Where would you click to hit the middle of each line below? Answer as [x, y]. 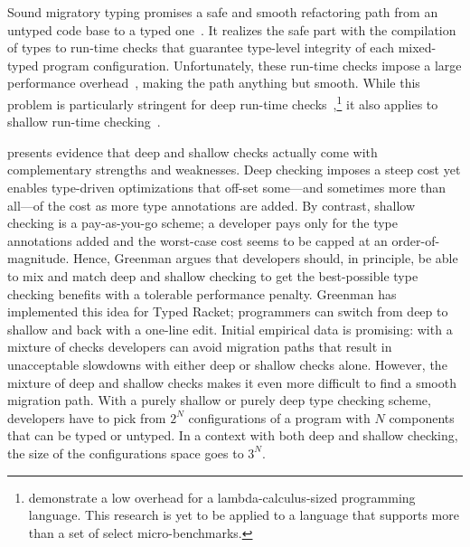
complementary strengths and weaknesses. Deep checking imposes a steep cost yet [234, 170]
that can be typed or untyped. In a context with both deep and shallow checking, [233, 435]
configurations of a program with [279, 417]
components [422, 417]
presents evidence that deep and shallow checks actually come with [193, 151]
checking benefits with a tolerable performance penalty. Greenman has [202, 293]
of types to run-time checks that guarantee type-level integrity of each [201, 47]
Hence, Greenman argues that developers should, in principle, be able [266, 258]
